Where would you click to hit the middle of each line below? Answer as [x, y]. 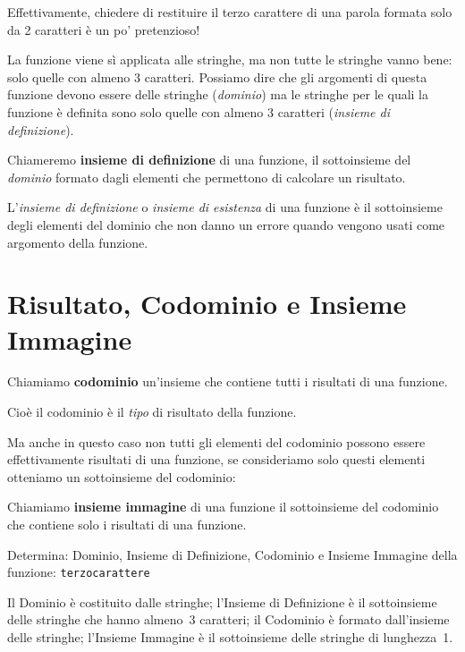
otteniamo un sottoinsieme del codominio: [122, 476]
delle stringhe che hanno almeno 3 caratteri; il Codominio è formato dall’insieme [228, 619]
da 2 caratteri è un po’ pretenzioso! [104, 29]
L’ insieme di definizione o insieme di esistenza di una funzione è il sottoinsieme [225, 207]
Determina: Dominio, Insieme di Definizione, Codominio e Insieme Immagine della [232, 554]
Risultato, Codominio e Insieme [207, 304]
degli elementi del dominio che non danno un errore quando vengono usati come [226, 224]
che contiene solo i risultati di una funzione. [127, 524]
